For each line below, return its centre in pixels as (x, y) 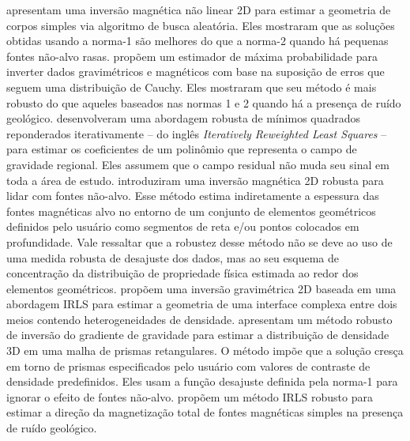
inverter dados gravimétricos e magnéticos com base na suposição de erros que (196, 72)
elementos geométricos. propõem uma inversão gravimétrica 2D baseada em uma (201, 288)
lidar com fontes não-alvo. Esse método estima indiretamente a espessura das (193, 196)
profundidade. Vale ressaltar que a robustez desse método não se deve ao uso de (199, 241)
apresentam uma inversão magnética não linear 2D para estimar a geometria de (199, 9)
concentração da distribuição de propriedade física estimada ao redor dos (182, 273)
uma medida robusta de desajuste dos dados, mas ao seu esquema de (173, 257)
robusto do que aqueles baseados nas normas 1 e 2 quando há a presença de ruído (204, 102)
